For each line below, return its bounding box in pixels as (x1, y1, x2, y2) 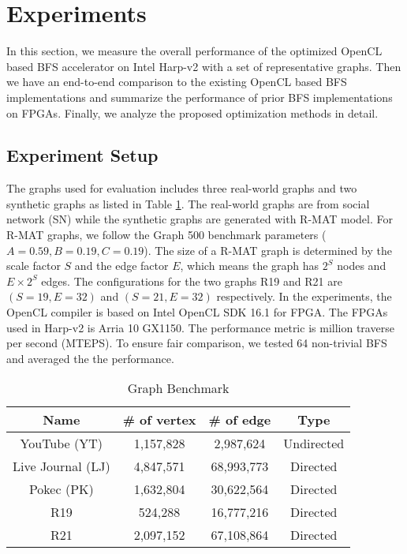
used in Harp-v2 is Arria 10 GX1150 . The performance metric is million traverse (6, 319, 394, 335)
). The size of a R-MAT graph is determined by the (144, 241, 392, 258)
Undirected (283, 434, 345, 453)
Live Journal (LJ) (13, 457, 110, 476)
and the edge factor (74, 257, 169, 274)
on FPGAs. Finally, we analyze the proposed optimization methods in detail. (6, 104, 379, 121)
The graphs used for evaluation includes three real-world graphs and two (6, 180, 357, 197)
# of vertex (122, 410, 196, 429)
